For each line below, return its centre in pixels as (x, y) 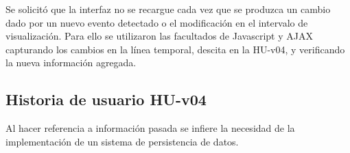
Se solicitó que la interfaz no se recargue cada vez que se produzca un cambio (168, 9)
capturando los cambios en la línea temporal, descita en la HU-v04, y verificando (175, 49)
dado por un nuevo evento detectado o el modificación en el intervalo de (157, 22)
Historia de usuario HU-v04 (106, 99)
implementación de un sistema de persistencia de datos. (122, 141)
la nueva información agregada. (71, 62)
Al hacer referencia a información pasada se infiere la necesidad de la (150, 128)
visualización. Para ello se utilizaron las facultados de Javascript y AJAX (159, 36)
